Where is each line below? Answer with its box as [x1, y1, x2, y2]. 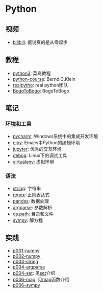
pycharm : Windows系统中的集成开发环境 [12, 133, 98, 139]
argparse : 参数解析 [12, 204, 53, 210]
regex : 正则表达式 [12, 191, 50, 197]
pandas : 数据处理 [12, 198, 49, 204]
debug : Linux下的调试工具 [12, 152, 67, 159]
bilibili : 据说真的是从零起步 [12, 39, 68, 45]
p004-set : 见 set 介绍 [12, 269, 55, 276]
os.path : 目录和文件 [12, 211, 54, 217]
